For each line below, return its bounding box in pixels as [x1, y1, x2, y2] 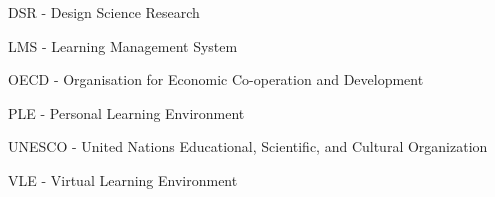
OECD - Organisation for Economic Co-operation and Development [8, 69, 424, 90]
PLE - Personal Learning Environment [8, 102, 245, 123]
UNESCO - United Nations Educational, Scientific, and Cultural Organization [8, 136, 488, 157]
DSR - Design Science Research [8, 2, 200, 22]
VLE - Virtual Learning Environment [8, 169, 238, 190]
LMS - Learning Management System [8, 35, 238, 56]
